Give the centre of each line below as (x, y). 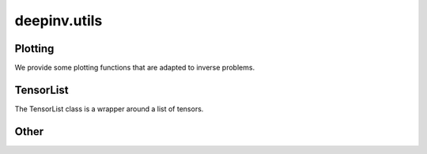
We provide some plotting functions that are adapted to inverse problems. (135, 68)
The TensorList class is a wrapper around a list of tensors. (109, 109)
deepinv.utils (59, 21)
